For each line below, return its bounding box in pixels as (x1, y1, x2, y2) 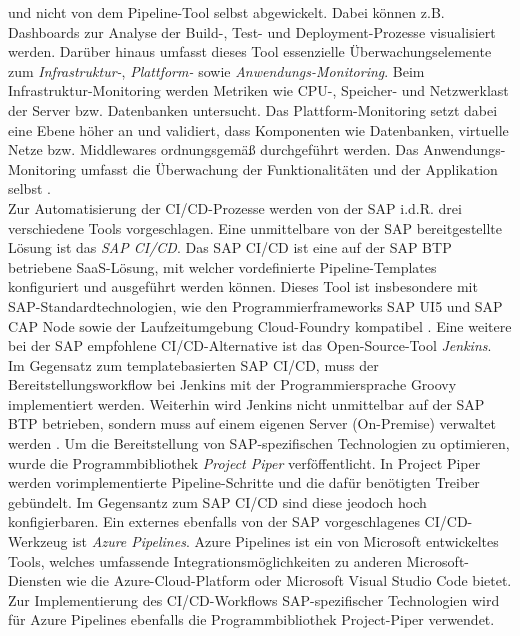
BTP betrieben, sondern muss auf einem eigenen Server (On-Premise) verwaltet (8, 413, 496, 434)
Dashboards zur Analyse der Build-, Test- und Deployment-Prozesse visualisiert (8, 21, 496, 42)
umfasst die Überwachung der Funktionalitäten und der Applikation (80, 158, 498, 179)
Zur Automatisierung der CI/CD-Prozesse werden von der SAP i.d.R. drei (8, 197, 462, 218)
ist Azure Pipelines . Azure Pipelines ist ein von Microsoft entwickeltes (72, 531, 499, 552)
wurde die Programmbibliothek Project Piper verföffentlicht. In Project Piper (8, 452, 481, 473)
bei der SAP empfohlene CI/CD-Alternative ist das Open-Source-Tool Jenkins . (8, 335, 492, 356)
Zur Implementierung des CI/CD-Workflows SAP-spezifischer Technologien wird (8, 589, 500, 610)
